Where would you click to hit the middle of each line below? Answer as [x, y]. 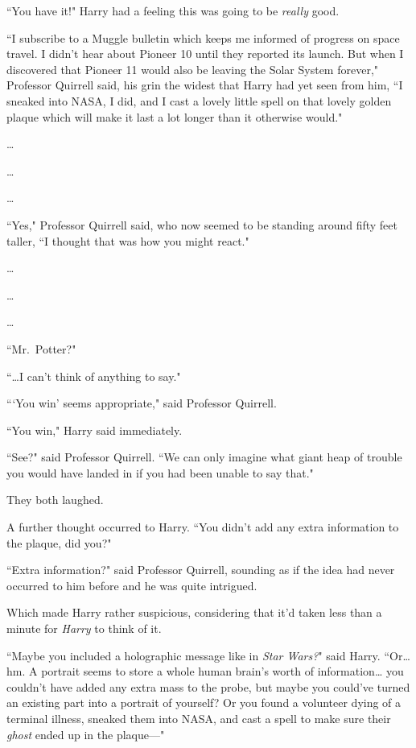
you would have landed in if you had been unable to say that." [160, 472]
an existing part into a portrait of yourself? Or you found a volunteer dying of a [204, 703]
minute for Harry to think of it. [84, 628]
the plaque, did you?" [59, 542]
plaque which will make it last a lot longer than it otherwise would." [175, 116]
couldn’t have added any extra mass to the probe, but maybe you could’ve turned [208, 686]
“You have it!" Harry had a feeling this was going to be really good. [173, 10]
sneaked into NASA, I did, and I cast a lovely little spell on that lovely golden [199, 100]
